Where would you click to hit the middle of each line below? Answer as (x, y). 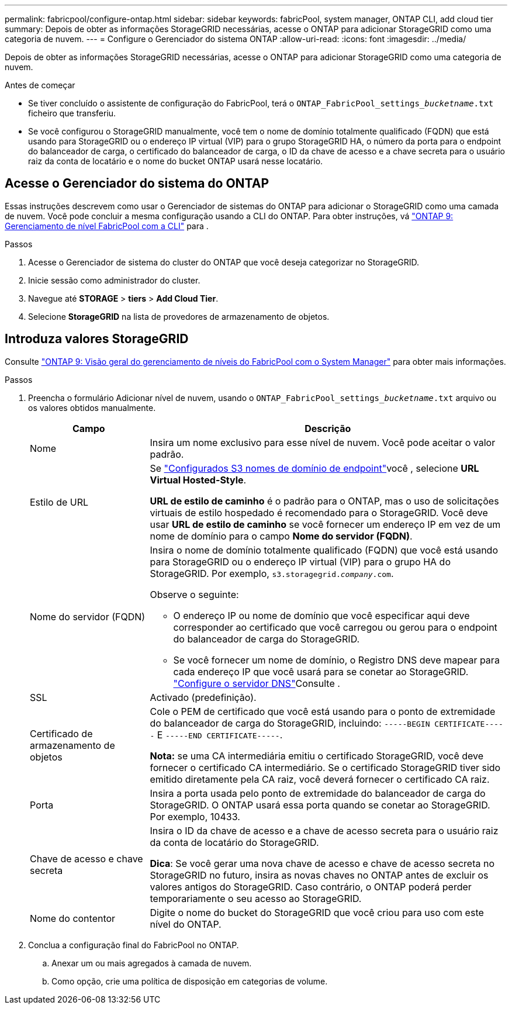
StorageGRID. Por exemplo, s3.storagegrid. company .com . (272, 573)
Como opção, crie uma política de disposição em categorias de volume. (190, 981)
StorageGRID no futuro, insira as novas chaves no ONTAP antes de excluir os (319, 875)
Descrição (328, 428)
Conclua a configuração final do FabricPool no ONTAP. (134, 945)
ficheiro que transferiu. (72, 113)
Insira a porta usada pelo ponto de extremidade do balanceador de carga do (318, 793)
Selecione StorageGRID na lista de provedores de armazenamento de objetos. (179, 316)
